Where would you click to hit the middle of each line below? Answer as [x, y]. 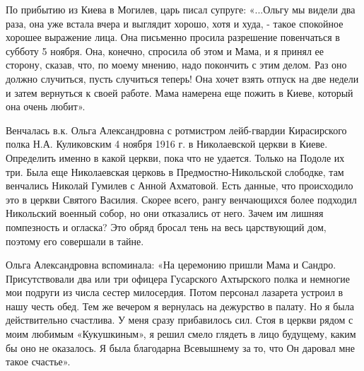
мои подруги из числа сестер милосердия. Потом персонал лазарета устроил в [175, 292]
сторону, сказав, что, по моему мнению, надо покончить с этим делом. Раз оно [176, 65]
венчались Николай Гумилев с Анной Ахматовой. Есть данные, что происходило [180, 185]
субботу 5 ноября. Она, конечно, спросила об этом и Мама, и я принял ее [165, 51]
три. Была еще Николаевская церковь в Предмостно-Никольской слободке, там [175, 171]
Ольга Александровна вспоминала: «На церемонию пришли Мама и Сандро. [171, 265]
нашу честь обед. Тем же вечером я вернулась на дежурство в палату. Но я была [180, 306]
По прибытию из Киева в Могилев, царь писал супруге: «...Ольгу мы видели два [181, 9]
